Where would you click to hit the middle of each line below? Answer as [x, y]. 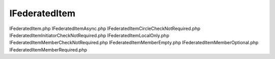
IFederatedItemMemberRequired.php [48, 50]
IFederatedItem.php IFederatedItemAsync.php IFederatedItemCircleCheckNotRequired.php [105, 28]
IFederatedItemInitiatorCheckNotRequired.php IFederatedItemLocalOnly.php [89, 35]
